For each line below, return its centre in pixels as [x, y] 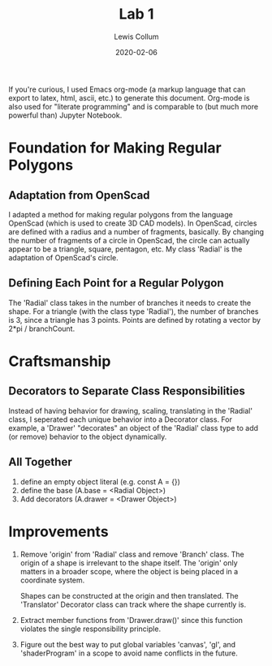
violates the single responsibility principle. [90, 629]
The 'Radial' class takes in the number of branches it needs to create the [130, 303]
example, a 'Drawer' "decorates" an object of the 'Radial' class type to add [133, 428]
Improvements [58, 531]
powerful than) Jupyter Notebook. [65, 115]
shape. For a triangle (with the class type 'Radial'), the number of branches [134, 311]
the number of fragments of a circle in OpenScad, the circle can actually [129, 240]
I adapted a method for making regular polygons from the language [121, 214]
